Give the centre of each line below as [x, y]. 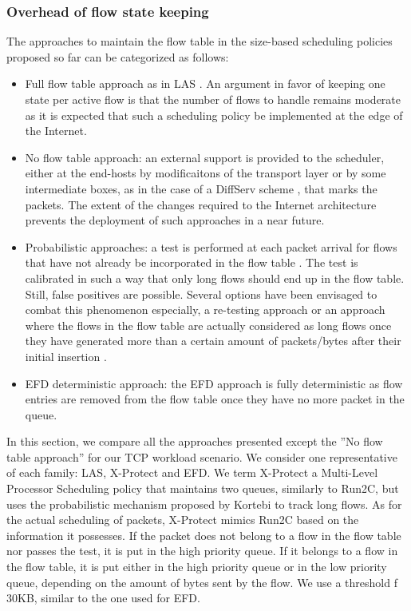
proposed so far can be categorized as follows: [118, 56]
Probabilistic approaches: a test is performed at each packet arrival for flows [211, 246]
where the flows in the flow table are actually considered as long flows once [208, 325]
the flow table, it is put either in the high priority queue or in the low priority [197, 567]
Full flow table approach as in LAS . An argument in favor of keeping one [205, 83]
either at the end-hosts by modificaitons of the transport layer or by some [205, 173]
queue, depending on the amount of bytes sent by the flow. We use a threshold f [202, 582]
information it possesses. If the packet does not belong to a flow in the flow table [204, 535]
